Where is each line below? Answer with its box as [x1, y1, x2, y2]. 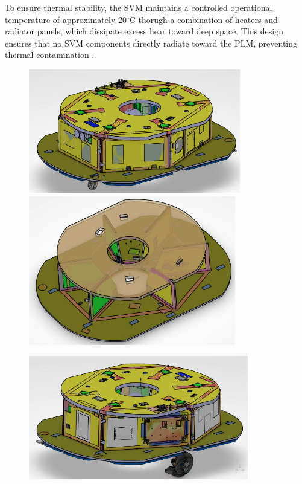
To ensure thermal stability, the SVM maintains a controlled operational [5, 1, 272, 13]
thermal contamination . [5, 48, 95, 61]
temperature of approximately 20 [5, 13, 127, 25]
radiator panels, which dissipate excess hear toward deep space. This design [5, 25, 283, 37]
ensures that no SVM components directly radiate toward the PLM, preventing [5, 36, 298, 49]
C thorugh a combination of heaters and [129, 13, 278, 25]
